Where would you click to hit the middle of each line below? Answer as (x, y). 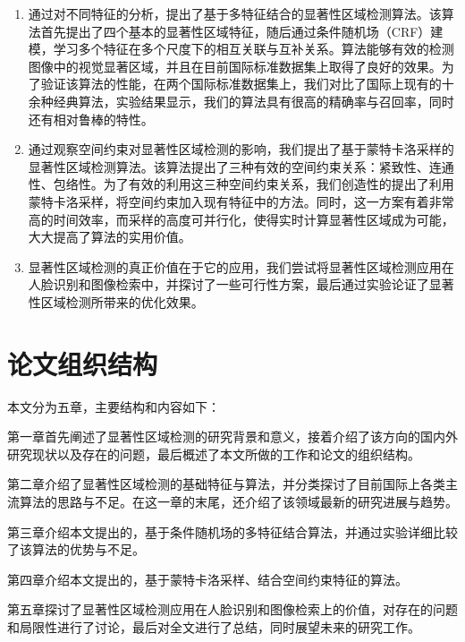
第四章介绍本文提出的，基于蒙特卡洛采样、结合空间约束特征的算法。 (207, 579)
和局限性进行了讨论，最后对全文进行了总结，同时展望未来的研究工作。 (214, 626)
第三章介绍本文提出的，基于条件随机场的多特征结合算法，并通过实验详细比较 (232, 531)
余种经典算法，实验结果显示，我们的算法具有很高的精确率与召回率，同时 (241, 101)
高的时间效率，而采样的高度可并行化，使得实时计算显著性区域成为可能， (241, 219)
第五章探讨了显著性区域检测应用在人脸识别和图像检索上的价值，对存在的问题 (232, 609)
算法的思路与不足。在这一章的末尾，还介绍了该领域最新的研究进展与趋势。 (238, 501)
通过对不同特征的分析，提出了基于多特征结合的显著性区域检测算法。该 (235, 13)
